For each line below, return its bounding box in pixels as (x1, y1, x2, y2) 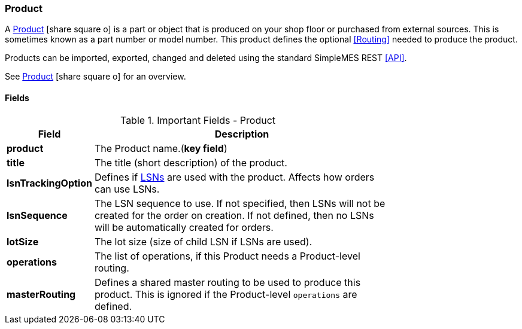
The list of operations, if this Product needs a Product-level (94, 249, 360, 262)
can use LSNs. (94, 182, 160, 195)
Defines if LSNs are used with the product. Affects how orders (94, 170, 375, 183)
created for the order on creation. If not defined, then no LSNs (94, 209, 374, 221)
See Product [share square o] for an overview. (5, 71, 186, 82)
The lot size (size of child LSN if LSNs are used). (94, 235, 312, 248)
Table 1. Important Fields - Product (120, 114, 276, 126)
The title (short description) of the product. (94, 156, 287, 169)
